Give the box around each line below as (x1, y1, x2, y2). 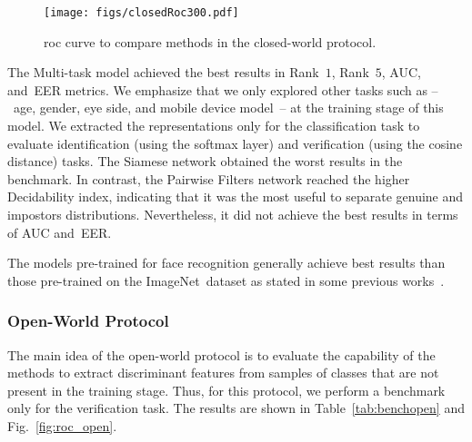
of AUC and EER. (7, 222, 112, 241)
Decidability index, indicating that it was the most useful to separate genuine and (7, 187, 464, 206)
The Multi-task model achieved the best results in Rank (7, 63, 319, 82)
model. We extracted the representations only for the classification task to (7, 116, 420, 135)
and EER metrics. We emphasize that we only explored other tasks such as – (7, 80, 438, 99)
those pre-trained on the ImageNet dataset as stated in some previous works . (7, 270, 445, 290)
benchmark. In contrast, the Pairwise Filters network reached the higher (7, 169, 410, 188)
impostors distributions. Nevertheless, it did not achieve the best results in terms (7, 205, 458, 223)
